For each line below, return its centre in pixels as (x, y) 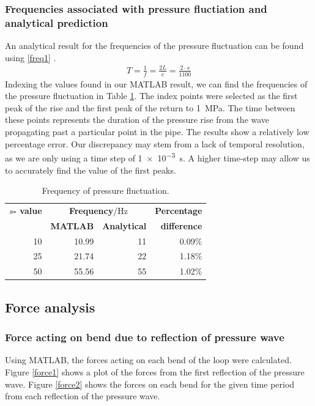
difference (181, 225)
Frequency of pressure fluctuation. (106, 190)
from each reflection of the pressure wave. (83, 396)
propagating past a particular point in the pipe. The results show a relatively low (157, 132)
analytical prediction (57, 22)
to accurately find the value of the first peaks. (91, 170)
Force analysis (50, 307)
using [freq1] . (31, 57)
